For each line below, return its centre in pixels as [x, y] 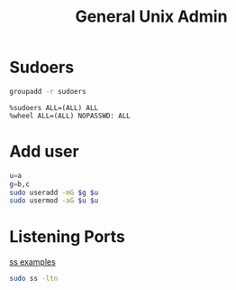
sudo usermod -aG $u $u [54, 201]
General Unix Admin [151, 17]
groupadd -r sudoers [48, 91]
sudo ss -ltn [34, 279]
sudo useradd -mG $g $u [54, 192]
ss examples [32, 262]
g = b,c [19, 184]
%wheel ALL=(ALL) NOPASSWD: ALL [70, 116]
